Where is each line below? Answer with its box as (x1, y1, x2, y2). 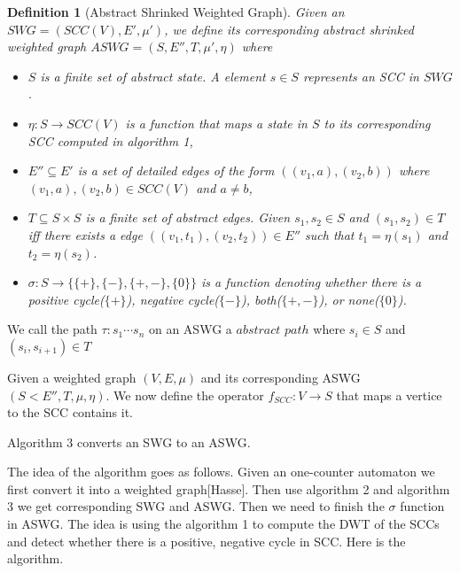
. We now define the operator (105, 385, 264, 404)
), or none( (318, 290, 379, 308)
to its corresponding (324, 113, 431, 132)
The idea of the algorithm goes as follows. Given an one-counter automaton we (7, 462, 435, 481)
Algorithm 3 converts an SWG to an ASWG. (7, 432, 251, 451)
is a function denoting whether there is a (200, 273, 422, 291)
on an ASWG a (148, 320, 232, 338)
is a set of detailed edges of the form (77, 161, 275, 180)
